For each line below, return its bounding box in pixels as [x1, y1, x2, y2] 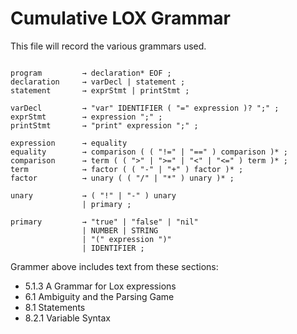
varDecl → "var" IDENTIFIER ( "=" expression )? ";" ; [10, 103, 280, 113]
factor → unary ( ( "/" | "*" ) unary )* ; [10, 173, 235, 183]
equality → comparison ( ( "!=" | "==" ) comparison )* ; [10, 147, 288, 157]
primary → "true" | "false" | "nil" [10, 217, 199, 227]
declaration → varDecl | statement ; [10, 77, 186, 87]
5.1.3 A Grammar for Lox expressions [24, 280, 177, 292]
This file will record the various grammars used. [10, 40, 207, 52]
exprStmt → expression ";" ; [10, 112, 163, 122]
